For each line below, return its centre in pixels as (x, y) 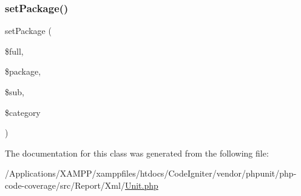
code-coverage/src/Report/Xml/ (65, 185)
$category (23, 112)
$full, (14, 51)
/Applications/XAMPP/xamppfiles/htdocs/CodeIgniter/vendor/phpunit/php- (151, 173)
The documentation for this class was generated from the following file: (137, 153)
